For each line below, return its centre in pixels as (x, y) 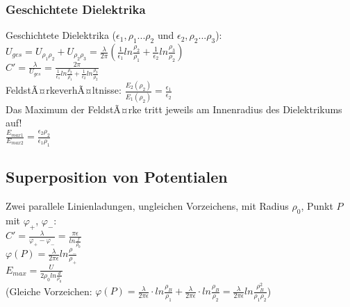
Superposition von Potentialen (117, 177)
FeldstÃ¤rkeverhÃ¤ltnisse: (64, 90)
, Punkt (317, 206)
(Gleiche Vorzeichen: (49, 291)
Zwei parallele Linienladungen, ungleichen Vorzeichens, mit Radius (147, 206)
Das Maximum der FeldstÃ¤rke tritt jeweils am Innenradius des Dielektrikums (174, 109)
